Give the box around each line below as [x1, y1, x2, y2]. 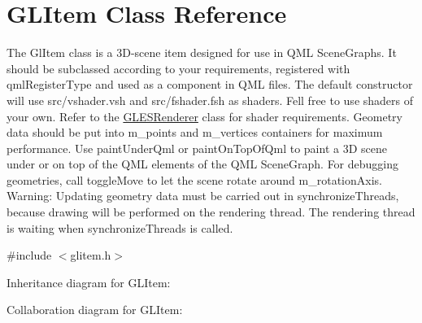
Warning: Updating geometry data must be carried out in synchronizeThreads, [7, 187, 399, 204]
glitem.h [70, 247, 111, 264]
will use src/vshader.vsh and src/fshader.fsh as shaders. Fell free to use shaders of [7, 91, 414, 108]
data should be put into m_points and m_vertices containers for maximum [7, 124, 383, 141]
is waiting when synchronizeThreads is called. [7, 219, 233, 236]
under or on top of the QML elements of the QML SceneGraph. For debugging [7, 155, 399, 172]
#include [7, 247, 52, 264]
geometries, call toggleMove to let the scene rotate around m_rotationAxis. [7, 171, 382, 188]
